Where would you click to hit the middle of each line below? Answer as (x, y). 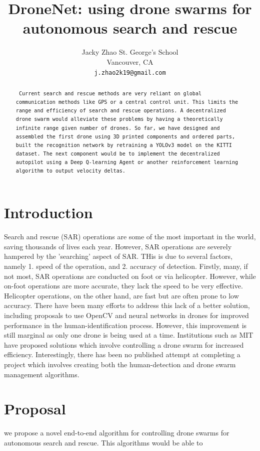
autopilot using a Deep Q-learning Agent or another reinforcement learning (127, 163)
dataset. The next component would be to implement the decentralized (118, 154)
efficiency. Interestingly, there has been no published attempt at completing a (122, 354)
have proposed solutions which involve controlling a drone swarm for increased (124, 344)
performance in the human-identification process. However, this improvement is (125, 325)
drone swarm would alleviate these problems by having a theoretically (119, 119)
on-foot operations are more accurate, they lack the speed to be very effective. (123, 286)
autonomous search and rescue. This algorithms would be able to (103, 442)
